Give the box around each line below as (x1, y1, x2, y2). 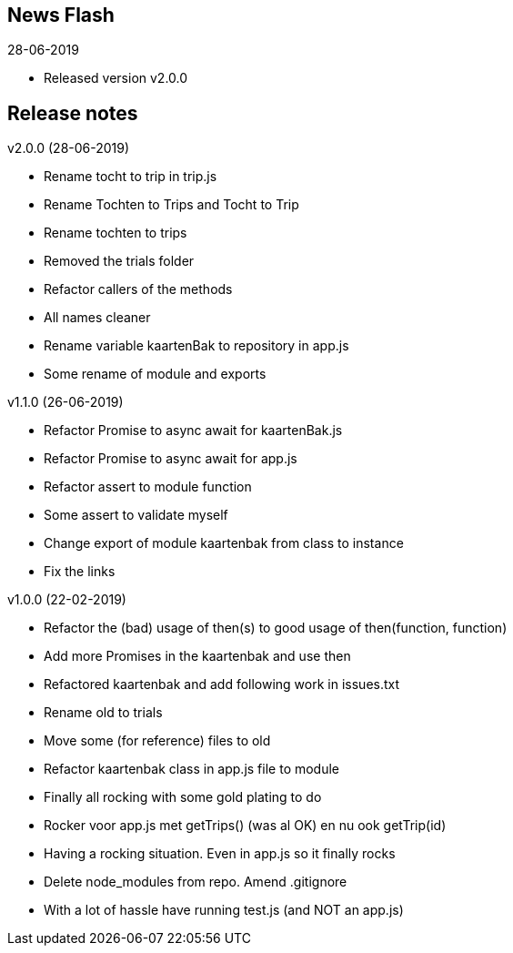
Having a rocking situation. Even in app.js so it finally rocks (44, 846, 396, 862)
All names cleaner (44, 309, 151, 326)
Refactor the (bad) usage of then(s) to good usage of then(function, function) (44, 620, 508, 636)
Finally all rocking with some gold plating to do (44, 789, 322, 806)
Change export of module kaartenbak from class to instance (44, 535, 404, 552)
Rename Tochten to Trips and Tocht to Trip (44, 197, 299, 213)
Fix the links (44, 563, 116, 580)
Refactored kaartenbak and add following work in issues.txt (44, 676, 400, 693)
